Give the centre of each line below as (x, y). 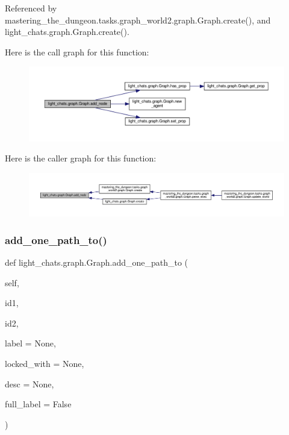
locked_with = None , (45, 364)
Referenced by (31, 8)
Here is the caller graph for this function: (81, 158)
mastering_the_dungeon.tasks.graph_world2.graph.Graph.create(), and (138, 20)
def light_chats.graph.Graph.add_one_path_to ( (97, 262)
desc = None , (30, 383)
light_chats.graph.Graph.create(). (67, 32)
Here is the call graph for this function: (77, 52)
